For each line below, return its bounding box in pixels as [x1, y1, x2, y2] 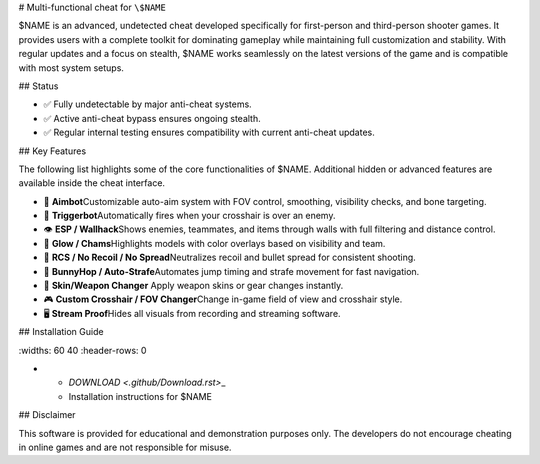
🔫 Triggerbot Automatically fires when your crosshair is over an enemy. [43, 210, 336, 222]
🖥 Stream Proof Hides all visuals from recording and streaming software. [43, 307, 341, 319]
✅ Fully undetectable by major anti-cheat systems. [43, 98, 252, 110]
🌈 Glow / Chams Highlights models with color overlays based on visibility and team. [43, 237, 386, 249]
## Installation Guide [18, 326, 104, 338]
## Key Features [18, 145, 87, 157]
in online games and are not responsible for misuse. [18, 441, 232, 453]
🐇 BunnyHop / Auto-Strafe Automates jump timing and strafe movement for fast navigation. [43, 265, 420, 277]
